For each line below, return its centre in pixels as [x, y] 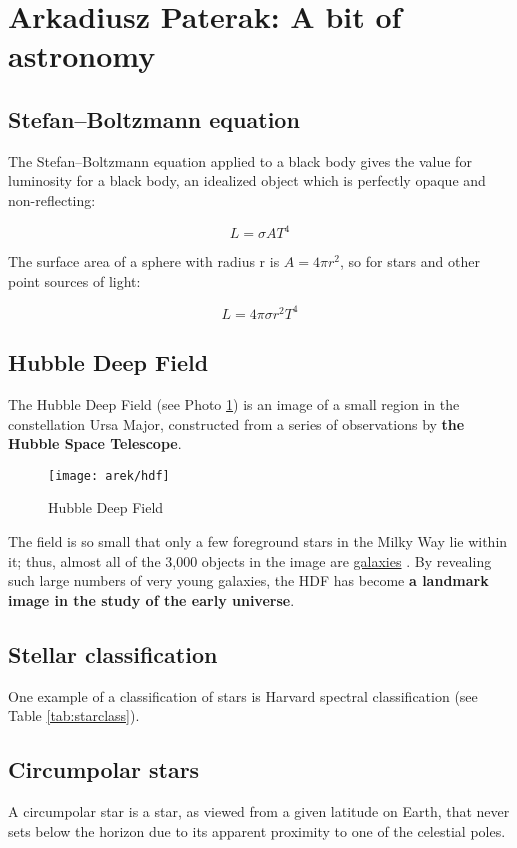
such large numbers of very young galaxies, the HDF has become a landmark [248, 580]
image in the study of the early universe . [151, 599]
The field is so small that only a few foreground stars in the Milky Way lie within [258, 540]
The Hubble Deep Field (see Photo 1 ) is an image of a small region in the [234, 403]
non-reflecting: [52, 199]
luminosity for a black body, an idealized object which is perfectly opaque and [247, 180]
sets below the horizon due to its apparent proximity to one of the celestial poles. [257, 830]
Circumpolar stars [104, 769]
